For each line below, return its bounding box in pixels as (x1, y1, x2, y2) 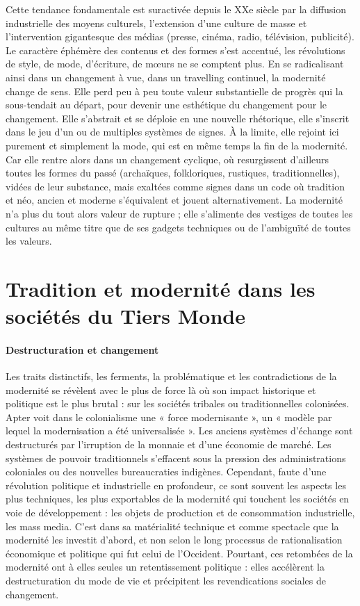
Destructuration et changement (6, 342, 159, 357)
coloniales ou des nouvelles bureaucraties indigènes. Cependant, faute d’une (6, 464, 327, 479)
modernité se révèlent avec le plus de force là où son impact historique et (6, 382, 316, 397)
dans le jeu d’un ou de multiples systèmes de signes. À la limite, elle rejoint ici (6, 124, 339, 139)
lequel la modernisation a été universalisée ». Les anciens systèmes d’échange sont (6, 423, 353, 438)
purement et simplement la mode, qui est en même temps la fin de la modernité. (6, 138, 348, 152)
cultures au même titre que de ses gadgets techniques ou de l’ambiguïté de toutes (6, 220, 351, 234)
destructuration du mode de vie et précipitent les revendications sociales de (6, 573, 326, 587)
